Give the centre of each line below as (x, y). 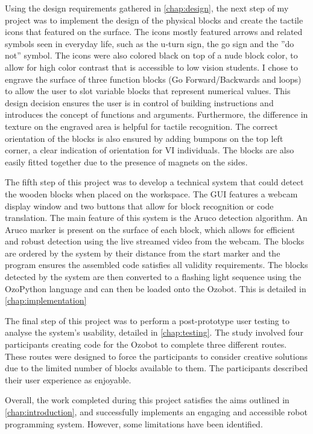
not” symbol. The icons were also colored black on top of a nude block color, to (151, 55)
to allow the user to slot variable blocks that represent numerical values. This (148, 91)
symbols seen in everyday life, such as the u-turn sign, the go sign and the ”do (150, 43)
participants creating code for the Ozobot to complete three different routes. (146, 344)
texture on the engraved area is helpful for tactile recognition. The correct (142, 126)
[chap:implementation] (46, 300)
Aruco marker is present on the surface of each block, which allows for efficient (150, 229)
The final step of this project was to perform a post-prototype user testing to (147, 320)
